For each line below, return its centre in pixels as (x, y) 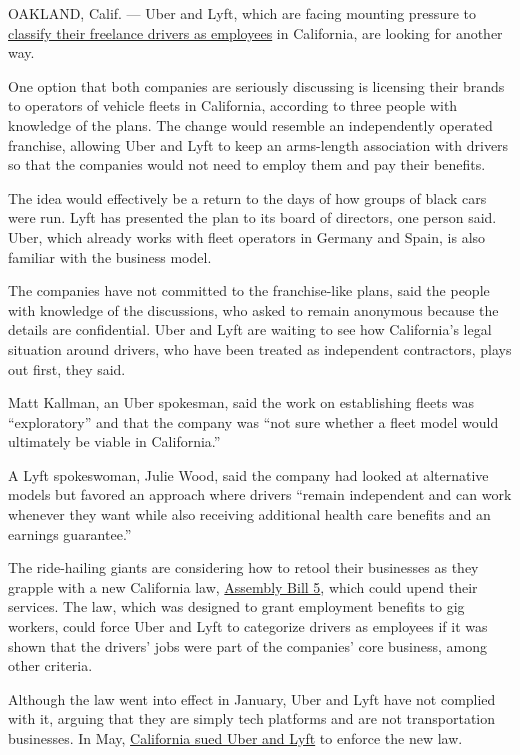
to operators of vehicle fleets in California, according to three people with (233, 105)
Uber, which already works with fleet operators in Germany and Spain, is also (247, 236)
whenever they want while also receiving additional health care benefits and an (249, 514)
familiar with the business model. (110, 256)
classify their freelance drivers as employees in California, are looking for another (255, 32)
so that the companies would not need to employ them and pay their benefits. (247, 164)
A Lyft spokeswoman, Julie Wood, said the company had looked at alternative (248, 474)
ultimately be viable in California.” (114, 441)
